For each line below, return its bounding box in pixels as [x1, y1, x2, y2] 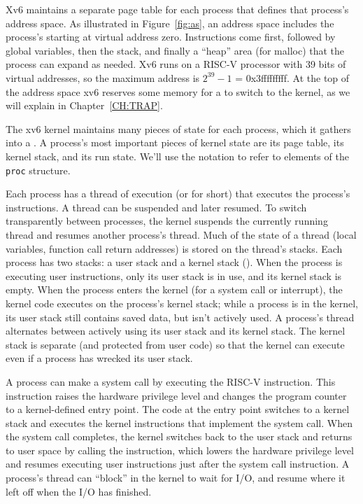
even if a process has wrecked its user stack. [6, 351, 193, 365]
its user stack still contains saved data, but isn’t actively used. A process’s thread [6, 309, 355, 324]
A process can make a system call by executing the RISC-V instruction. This [6, 374, 336, 388]
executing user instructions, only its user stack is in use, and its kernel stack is [6, 268, 342, 283]
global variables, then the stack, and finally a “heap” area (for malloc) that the [6, 43, 345, 57]
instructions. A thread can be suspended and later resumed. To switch [6, 199, 307, 214]
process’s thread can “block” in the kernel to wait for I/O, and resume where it [6, 470, 346, 485]
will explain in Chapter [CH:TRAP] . [6, 98, 163, 113]
